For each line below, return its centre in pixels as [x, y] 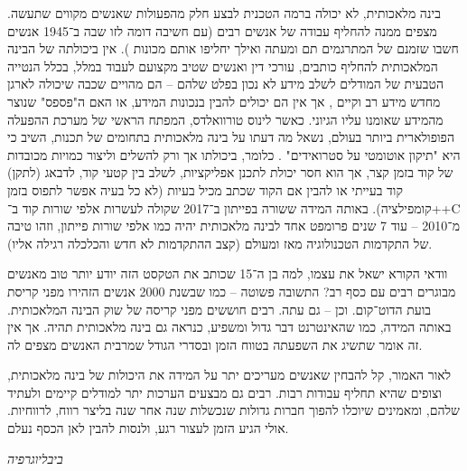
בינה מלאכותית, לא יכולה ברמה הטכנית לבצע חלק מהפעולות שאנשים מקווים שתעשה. [224, 13]
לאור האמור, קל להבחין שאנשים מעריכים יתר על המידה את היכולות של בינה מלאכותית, [229, 375]
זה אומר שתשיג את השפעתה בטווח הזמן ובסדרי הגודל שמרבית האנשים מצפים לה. [215, 344]
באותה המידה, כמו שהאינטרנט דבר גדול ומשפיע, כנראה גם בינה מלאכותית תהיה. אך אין [229, 327]
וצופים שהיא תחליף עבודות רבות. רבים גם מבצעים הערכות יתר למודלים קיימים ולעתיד [224, 392]
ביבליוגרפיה [35, 458]
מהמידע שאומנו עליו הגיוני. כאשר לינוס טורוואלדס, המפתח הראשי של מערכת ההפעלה [225, 119]
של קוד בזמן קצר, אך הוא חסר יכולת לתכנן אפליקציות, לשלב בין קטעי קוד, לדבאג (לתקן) [230, 172]
